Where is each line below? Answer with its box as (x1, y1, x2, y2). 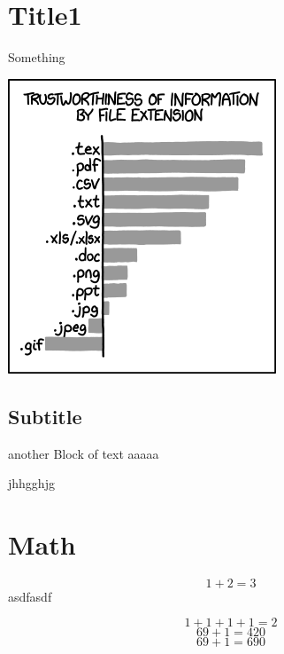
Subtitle (8, 402, 82, 429)
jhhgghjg (8, 474, 55, 492)
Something (8, 48, 65, 67)
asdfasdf (8, 587, 52, 605)
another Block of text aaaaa (8, 444, 159, 462)
